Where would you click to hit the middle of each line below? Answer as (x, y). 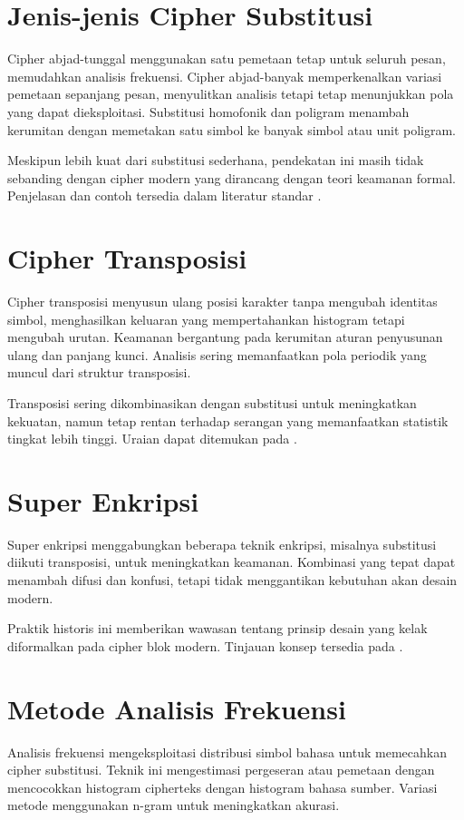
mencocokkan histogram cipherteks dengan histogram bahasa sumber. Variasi (222, 787)
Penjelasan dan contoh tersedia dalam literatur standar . (164, 195)
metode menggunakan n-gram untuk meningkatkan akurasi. (174, 805)
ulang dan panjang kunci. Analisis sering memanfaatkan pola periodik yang (217, 354)
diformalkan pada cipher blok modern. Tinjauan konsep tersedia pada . (205, 645)
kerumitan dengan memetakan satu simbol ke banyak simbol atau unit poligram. (232, 129)
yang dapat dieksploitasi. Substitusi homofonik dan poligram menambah (208, 111)
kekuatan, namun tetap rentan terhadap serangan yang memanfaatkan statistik (228, 420)
